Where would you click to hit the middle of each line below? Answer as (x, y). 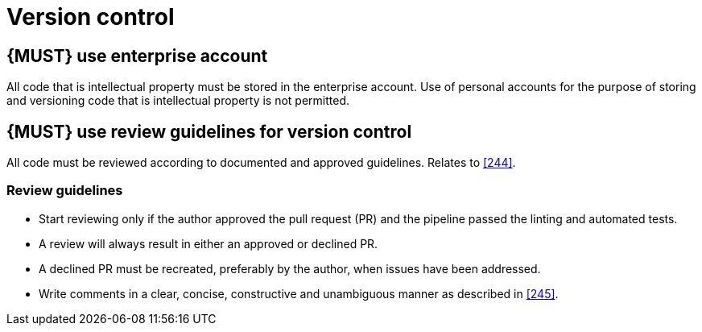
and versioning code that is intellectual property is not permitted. (178, 101)
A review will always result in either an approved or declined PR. (209, 243)
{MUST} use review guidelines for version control (209, 131)
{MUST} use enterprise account (137, 56)
